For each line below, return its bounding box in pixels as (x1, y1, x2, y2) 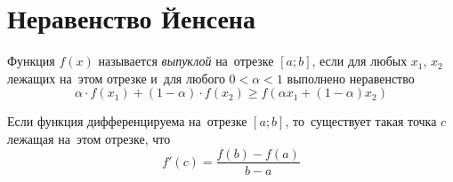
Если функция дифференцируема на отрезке (7, 112, 247, 131)
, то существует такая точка (285, 112, 437, 131)
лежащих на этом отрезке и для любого (7, 68, 225, 87)
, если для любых (311, 51, 408, 70)
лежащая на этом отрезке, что (7, 129, 171, 147)
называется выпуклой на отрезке (98, 51, 274, 70)
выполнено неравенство (287, 68, 415, 87)
